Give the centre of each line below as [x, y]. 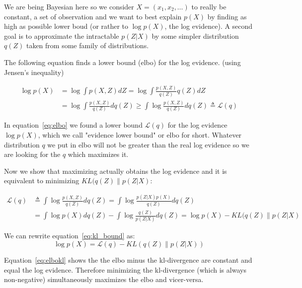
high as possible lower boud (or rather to [66, 26]
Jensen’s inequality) [34, 72]
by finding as [227, 16]
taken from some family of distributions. [87, 45]
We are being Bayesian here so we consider [69, 6]
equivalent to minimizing [42, 180]
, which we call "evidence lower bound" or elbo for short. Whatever [140, 135]
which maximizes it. [98, 154]
